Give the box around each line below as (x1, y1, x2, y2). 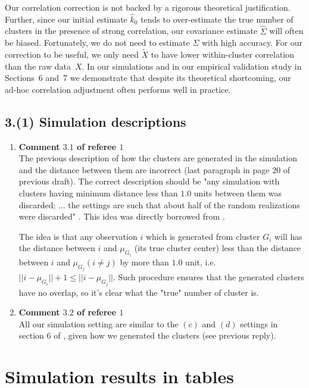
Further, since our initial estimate (5, 12, 127, 25)
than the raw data (5, 60, 71, 72)
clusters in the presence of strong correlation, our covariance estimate (5, 24, 258, 37)
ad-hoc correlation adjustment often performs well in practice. (5, 83, 231, 95)
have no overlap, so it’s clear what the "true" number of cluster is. (18, 286, 259, 298)
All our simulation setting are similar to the (18, 317, 179, 330)
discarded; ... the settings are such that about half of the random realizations (18, 198, 300, 211)
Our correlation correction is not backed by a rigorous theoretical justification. (5, 1, 291, 13)
